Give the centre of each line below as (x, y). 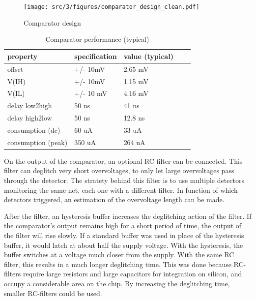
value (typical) (148, 56)
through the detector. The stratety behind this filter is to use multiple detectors (124, 180)
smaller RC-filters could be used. (53, 293)
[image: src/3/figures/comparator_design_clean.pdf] (112, 7)
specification (96, 56)
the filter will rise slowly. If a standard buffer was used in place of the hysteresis (124, 235)
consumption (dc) (34, 130)
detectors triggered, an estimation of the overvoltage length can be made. (114, 199)
